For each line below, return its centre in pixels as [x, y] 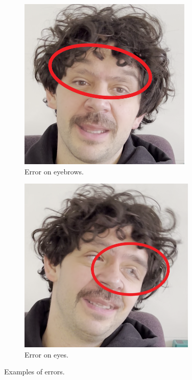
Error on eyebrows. [54, 171]
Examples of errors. [34, 372]
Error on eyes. [46, 354]
